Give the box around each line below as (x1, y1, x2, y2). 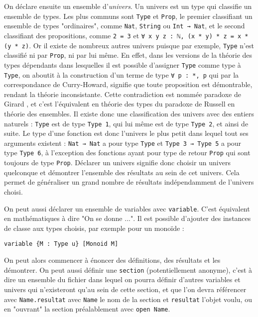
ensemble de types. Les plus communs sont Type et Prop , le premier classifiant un (4, 10, 253, 21)
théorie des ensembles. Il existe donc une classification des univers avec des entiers (4, 108, 255, 118)
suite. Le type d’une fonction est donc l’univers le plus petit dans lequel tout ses (4, 128, 249, 138)
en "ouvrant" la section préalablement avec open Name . (4, 304, 170, 314)
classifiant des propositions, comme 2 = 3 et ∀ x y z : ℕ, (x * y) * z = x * (4, 30, 249, 40)
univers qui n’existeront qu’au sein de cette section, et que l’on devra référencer (4, 284, 247, 294)
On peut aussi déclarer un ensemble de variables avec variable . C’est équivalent (4, 203, 250, 213)
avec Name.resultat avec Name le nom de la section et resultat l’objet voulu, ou (4, 294, 252, 304)
